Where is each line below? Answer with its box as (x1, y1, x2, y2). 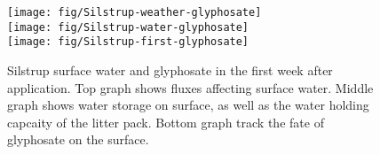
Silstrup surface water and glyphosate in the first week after (7, 60, 333, 79)
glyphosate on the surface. (7, 130, 149, 149)
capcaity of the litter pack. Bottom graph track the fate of (7, 112, 324, 131)
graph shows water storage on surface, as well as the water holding (7, 96, 369, 114)
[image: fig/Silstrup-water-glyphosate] (7, 20, 249, 34)
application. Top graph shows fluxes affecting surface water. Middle (7, 78, 374, 96)
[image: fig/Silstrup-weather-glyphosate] (7, 6, 262, 19)
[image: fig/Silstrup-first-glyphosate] (7, 35, 249, 49)
